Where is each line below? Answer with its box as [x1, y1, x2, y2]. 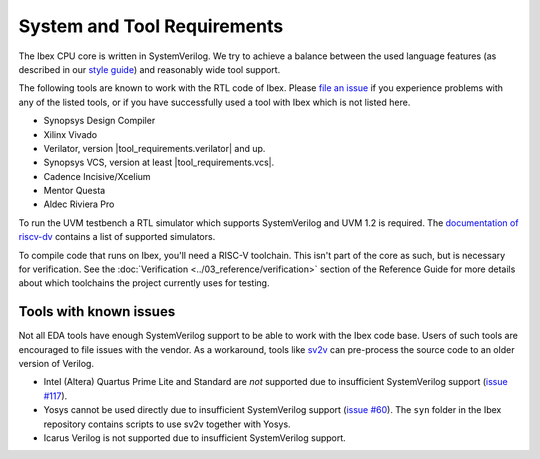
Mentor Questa [43, 185, 106, 197]
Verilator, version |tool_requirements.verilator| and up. [43, 142, 266, 154]
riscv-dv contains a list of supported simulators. [18, 231, 216, 243]
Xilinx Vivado [43, 128, 98, 140]
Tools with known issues [18, 303, 176, 320]
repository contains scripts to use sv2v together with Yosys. [43, 418, 291, 430]
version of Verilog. [18, 358, 95, 370]
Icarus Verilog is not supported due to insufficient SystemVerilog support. [43, 432, 347, 444]
